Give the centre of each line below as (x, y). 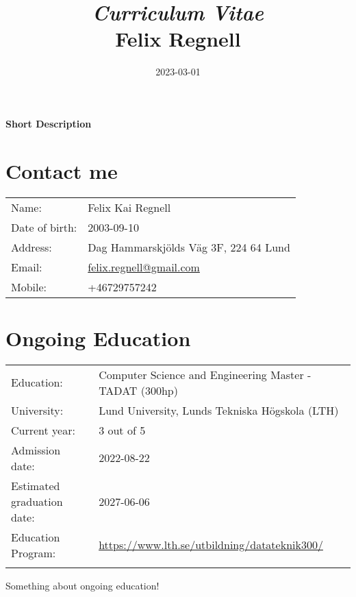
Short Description (49, 123)
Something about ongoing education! (82, 585)
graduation (37, 501)
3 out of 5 (122, 430)
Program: (34, 552)
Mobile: (29, 287)
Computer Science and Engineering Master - (205, 374)
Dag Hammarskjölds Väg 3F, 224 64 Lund (189, 247)
